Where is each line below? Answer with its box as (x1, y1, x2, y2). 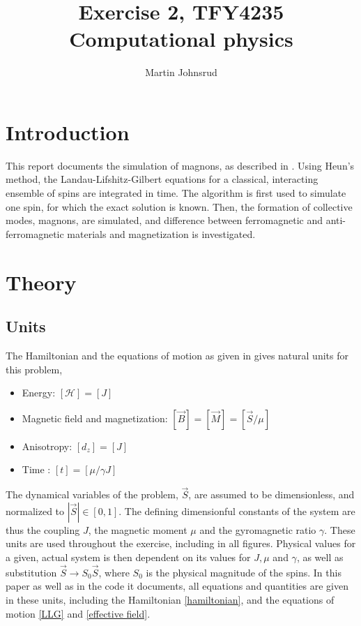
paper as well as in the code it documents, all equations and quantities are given (6, 579, 348, 593)
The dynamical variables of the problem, (6, 487, 178, 502)
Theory (6, 267, 77, 296)
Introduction (6, 117, 130, 146)
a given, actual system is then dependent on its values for (6, 549, 251, 564)
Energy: (22, 385, 56, 400)
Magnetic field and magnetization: (22, 410, 168, 425)
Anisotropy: (22, 438, 72, 453)
